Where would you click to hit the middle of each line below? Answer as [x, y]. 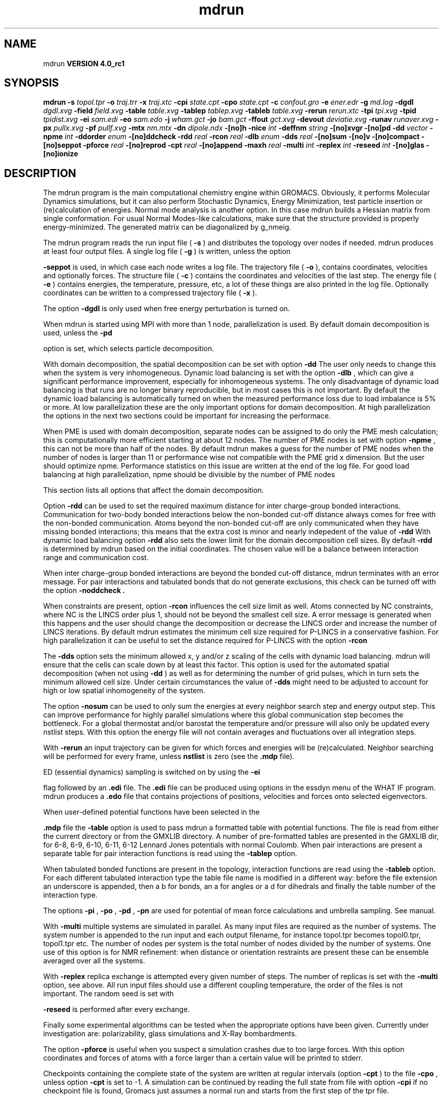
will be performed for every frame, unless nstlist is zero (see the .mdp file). [169, 756]
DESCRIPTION [40, 173]
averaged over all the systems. [94, 961]
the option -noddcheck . [84, 590]
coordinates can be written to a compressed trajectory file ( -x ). [150, 293]
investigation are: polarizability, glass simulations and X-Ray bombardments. [170, 1034]
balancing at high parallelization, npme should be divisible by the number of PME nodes [189, 475]
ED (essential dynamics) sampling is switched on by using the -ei [152, 772]
